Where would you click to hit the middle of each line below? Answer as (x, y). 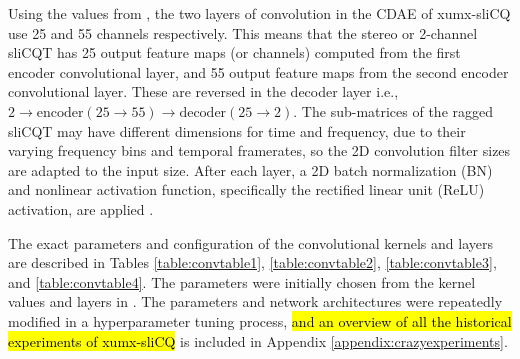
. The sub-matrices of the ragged (393, 110)
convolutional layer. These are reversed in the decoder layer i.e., (203, 91)
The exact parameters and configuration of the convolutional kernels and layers (250, 242)
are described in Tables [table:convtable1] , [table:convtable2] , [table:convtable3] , (252, 262)
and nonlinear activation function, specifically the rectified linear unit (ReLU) (246, 189)
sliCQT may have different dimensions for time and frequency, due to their (237, 130)
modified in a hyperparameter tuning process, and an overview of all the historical (260, 320)
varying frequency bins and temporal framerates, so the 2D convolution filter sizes (259, 150)
